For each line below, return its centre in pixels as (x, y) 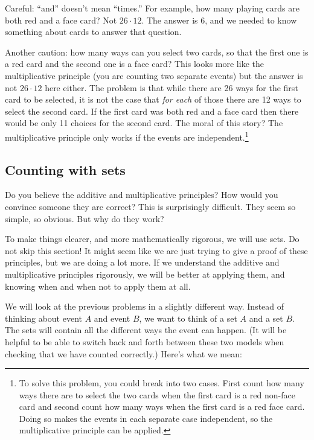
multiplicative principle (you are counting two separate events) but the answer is (154, 75)
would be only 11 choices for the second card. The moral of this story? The (144, 123)
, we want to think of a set (188, 318)
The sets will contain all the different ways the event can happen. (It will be (146, 330)
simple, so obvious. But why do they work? (85, 218)
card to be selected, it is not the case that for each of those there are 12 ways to (153, 99)
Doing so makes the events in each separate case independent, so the (146, 418)
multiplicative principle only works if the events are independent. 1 (127, 136)
